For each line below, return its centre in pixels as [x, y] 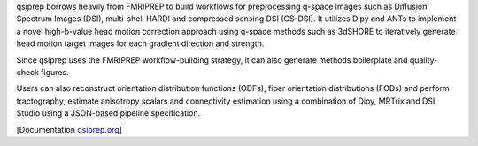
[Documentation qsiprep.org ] [69, 129]
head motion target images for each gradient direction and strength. [140, 43]
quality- [424, 60]
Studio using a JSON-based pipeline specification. [108, 113]
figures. [55, 72]
